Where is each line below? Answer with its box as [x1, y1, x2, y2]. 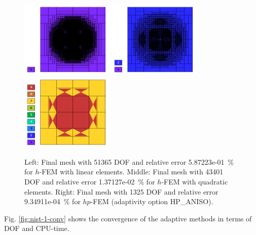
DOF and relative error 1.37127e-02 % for [24, 176, 155, 187]
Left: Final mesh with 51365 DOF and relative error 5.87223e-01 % [24, 156, 234, 167]
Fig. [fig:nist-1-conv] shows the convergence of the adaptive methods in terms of [4, 213, 252, 223]
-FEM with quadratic [161, 176, 228, 187]
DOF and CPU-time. [4, 223, 69, 233]
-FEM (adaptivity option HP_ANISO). [90, 196, 213, 207]
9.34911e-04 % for [24, 196, 81, 207]
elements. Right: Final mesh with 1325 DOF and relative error [24, 186, 218, 197]
